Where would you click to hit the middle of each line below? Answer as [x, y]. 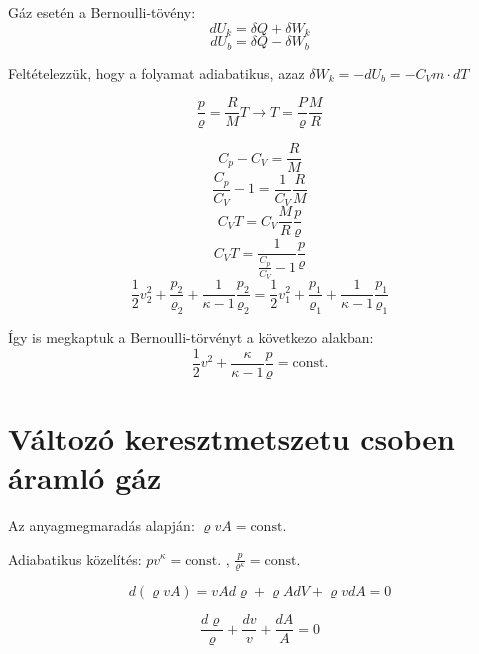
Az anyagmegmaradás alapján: [101, 524]
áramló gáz [85, 476]
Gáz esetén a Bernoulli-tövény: [102, 12]
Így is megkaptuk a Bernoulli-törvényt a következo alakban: [191, 336]
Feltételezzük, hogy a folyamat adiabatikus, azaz [156, 72]
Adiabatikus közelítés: [75, 558]
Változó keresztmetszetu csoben [231, 437]
